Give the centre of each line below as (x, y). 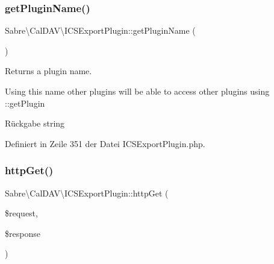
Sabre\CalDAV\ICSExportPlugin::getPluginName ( (100, 30)
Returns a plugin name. (48, 71)
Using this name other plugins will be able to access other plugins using (137, 91)
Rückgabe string (35, 123)
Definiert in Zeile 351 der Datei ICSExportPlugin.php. (105, 143)
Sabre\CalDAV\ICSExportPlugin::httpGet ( (87, 193)
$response (23, 233)
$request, (21, 213)
